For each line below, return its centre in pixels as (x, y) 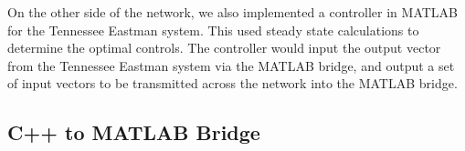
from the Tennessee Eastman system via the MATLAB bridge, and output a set (231, 65)
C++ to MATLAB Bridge (134, 132)
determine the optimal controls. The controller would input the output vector (224, 48)
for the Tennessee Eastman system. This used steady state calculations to (213, 30)
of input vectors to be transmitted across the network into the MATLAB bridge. (232, 83)
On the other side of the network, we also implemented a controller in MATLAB (232, 12)
